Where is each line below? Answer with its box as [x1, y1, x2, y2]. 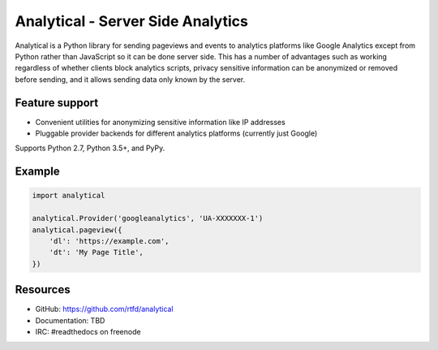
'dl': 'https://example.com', [49, 236, 170, 245]
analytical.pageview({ [32, 225, 122, 235]
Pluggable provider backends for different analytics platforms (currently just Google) [35, 128, 318, 138]
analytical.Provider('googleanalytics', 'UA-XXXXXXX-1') [32, 214, 264, 223]
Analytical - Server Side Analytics [15, 12, 249, 30]
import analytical [32, 191, 105, 201]
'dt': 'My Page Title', [49, 248, 144, 257]
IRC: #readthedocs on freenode [35, 327, 141, 337]
